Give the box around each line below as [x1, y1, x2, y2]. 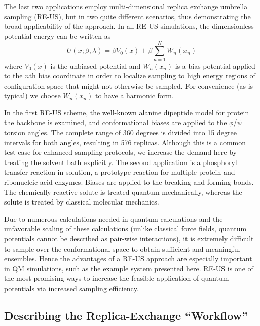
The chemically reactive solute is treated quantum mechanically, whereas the [4, 186, 242, 197]
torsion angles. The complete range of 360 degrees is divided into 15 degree [4, 127, 237, 138]
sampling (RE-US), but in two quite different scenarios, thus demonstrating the [4, 11, 251, 21]
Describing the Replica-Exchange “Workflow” [4, 307, 248, 323]
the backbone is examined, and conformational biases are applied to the [4, 117, 227, 128]
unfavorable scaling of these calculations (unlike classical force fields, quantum [4, 223, 247, 234]
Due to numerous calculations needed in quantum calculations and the [4, 213, 223, 224]
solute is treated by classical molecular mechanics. [4, 196, 159, 207]
